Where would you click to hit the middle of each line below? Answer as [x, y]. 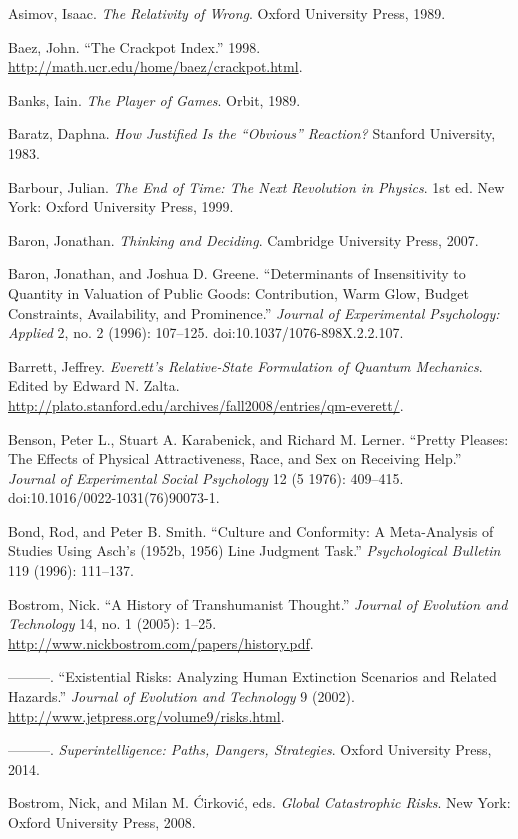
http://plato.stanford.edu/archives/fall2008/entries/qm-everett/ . [206, 404]
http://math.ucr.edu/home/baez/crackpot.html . [155, 66]
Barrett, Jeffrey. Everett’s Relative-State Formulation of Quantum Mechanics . [245, 365]
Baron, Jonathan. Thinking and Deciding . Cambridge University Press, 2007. [243, 239]
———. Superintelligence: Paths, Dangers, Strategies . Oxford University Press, [250, 749]
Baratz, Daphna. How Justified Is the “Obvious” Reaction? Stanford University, [252, 133]
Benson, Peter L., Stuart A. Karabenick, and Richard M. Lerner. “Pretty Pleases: [258, 438]
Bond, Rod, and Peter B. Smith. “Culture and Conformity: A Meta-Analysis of [251, 530]
